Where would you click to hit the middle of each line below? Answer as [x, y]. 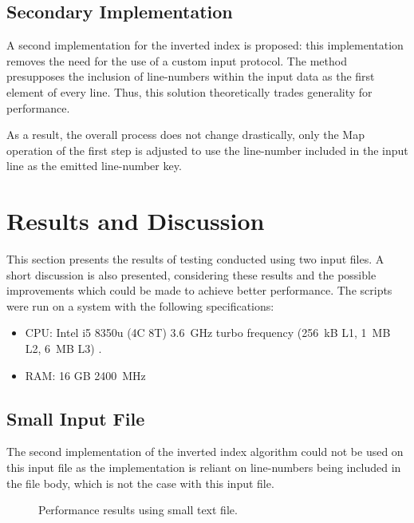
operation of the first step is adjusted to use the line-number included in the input [207, 150]
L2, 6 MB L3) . [63, 349]
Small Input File [76, 418]
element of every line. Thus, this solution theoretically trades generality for [189, 91]
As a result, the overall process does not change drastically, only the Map [185, 135]
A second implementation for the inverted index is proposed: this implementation [205, 45]
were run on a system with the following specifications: [140, 305]
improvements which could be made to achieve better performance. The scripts [199, 290]
